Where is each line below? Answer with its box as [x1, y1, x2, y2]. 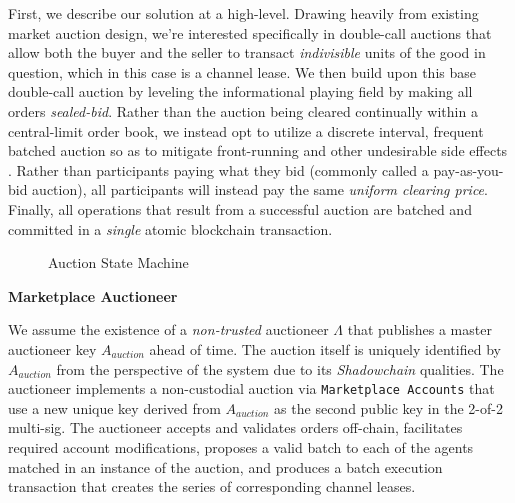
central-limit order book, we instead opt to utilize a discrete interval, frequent [8, 120, 484, 141]
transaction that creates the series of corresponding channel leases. [8, 476, 416, 497]
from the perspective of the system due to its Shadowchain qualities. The [56, 358, 504, 379]
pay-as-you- [433, 159, 504, 180]
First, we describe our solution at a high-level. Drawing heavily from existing [8, 3, 479, 23]
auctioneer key [8, 338, 97, 359]
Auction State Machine [48, 252, 189, 273]
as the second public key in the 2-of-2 [274, 397, 503, 418]
